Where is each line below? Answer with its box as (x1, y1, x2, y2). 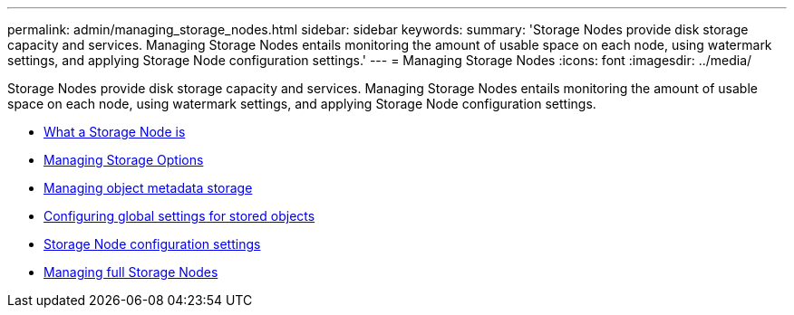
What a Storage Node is (44, 124, 186, 139)
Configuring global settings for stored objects (44, 208, 315, 224)
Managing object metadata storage (44, 180, 253, 196)
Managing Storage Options (44, 152, 204, 167)
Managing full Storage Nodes (44, 264, 218, 280)
